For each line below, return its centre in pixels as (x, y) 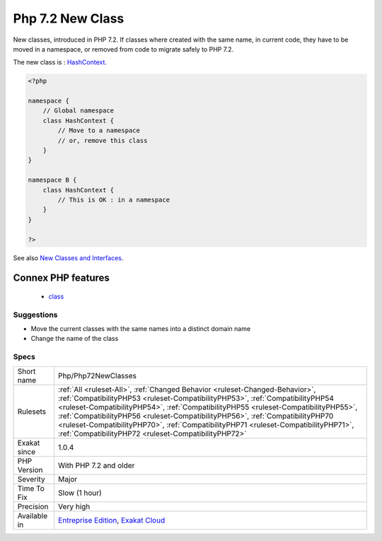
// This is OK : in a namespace (114, 200)
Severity (31, 479)
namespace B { (52, 180)
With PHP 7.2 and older (96, 465)
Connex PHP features (61, 278)
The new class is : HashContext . (60, 62)
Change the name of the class (75, 339)
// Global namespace (79, 111)
